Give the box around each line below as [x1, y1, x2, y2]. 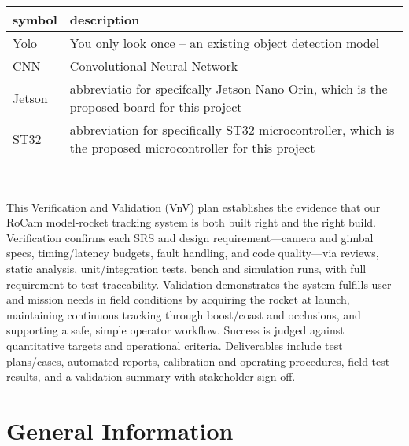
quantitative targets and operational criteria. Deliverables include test [6, 337, 343, 353]
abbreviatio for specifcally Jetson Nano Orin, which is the [69, 79, 388, 98]
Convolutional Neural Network [69, 57, 238, 75]
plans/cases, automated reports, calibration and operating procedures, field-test [6, 352, 390, 369]
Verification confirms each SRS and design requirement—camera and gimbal [6, 229, 374, 245]
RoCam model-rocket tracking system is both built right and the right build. [6, 214, 376, 230]
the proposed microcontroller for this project [69, 138, 315, 157]
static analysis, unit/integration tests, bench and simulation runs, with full [6, 260, 367, 276]
